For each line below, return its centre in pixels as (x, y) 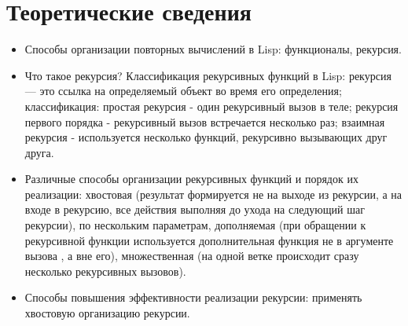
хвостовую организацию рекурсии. (107, 313)
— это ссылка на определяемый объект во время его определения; (183, 91)
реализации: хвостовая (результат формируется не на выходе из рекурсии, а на (213, 194)
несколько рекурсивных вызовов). (105, 271)
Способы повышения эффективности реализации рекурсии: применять (193, 297)
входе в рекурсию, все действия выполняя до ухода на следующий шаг (195, 209)
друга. (39, 152)
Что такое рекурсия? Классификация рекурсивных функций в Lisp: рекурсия (208, 75)
